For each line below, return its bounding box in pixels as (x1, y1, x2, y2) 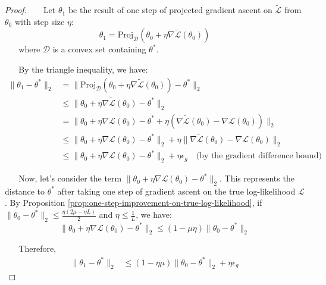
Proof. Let (5, 4, 56, 16)
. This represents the (219, 172, 294, 184)
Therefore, (18, 242, 57, 255)
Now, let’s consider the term (18, 172, 122, 184)
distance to (5, 184, 45, 197)
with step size (14, 15, 65, 27)
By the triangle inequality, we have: (18, 63, 148, 75)
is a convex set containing (52, 43, 146, 55)
